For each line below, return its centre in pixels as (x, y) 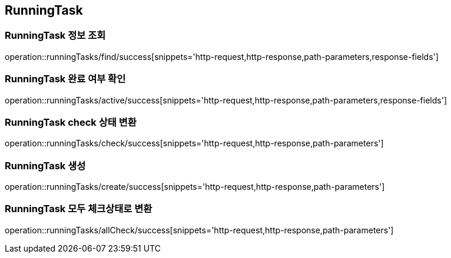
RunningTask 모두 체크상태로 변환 (79, 209)
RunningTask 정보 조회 (55, 36)
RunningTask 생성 (45, 165)
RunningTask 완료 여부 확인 (65, 79)
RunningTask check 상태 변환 (71, 122)
